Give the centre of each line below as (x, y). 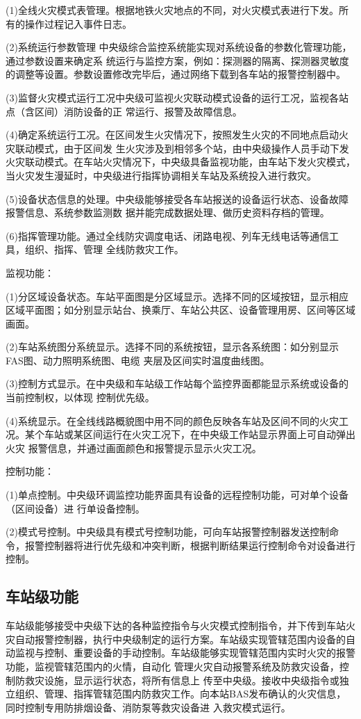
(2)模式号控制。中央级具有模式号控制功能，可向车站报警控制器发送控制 (167, 532)
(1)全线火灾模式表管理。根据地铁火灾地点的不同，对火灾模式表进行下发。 (172, 10)
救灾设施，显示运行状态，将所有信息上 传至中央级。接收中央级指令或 (182, 680)
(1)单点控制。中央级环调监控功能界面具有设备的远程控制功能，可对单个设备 (177, 495)
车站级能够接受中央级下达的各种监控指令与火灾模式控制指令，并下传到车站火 (180, 625)
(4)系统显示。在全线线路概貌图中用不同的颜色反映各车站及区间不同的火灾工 (177, 420)
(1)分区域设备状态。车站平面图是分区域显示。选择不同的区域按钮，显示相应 (177, 296)
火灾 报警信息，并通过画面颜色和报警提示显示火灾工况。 (134, 447)
